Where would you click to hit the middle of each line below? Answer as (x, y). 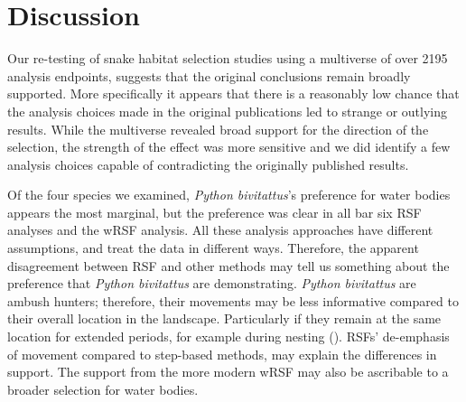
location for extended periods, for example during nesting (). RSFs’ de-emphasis (228, 337)
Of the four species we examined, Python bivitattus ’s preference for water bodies (229, 195)
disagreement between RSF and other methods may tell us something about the (228, 265)
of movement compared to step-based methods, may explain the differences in (222, 354)
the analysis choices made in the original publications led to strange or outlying (228, 111)
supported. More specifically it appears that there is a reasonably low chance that (233, 93)
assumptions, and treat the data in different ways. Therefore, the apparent (213, 248)
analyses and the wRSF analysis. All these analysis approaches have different (220, 230)
